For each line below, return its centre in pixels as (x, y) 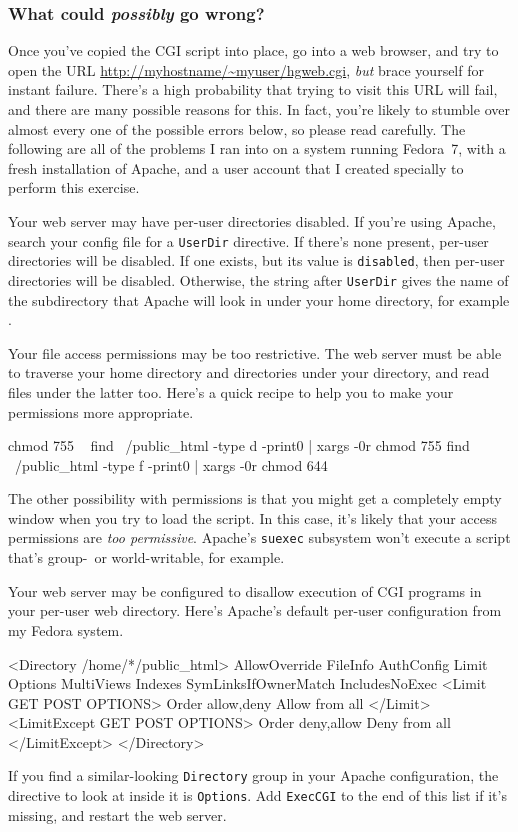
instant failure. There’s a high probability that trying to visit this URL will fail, (253, 89)
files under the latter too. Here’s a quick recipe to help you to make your (231, 391)
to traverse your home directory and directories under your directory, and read (249, 372)
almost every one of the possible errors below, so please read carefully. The (237, 128)
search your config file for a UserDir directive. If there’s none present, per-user (248, 240)
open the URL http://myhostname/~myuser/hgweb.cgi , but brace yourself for (246, 69)
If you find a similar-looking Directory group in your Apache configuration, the (253, 775)
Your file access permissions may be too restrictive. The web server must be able (255, 352)
